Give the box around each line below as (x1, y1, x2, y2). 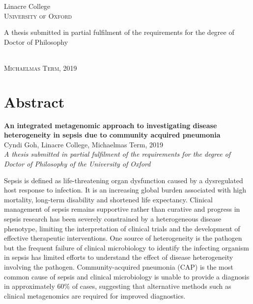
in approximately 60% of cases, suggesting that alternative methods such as (4, 281, 231, 291)
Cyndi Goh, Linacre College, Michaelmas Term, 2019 (4, 139, 163, 149)
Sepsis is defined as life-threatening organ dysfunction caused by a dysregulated (4, 175, 243, 185)
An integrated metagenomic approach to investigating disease (4, 120, 217, 130)
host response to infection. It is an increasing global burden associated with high (4, 185, 247, 195)
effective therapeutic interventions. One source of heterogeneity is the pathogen (4, 233, 242, 243)
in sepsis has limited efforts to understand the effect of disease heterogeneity (4, 252, 233, 262)
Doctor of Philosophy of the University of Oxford (4, 159, 151, 169)
